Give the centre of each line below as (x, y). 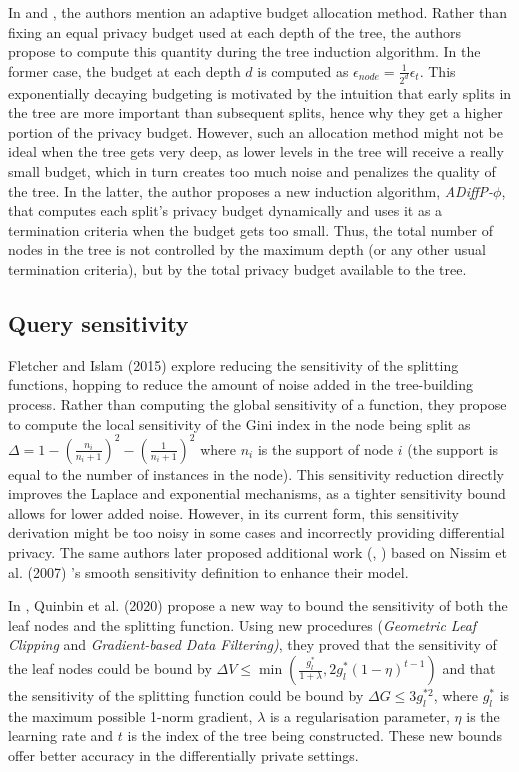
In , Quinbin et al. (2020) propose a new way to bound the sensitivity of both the (258, 605)
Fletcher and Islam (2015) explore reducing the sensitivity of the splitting (233, 364)
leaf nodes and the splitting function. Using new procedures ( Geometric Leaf (242, 624)
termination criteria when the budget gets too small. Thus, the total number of (250, 229)
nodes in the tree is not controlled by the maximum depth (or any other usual (247, 249)
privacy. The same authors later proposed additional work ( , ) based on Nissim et (257, 552)
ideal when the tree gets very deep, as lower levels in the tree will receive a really (256, 151)
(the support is (453, 448)
